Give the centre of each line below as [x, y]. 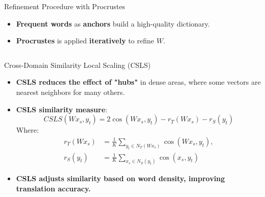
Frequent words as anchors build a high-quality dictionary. [113, 23]
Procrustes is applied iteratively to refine [85, 41]
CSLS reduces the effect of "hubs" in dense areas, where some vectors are [138, 82]
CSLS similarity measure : [62, 109]
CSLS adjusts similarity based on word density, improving [121, 178]
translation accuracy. [53, 189]
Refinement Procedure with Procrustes [65, 6]
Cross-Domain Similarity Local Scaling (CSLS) [78, 65]
